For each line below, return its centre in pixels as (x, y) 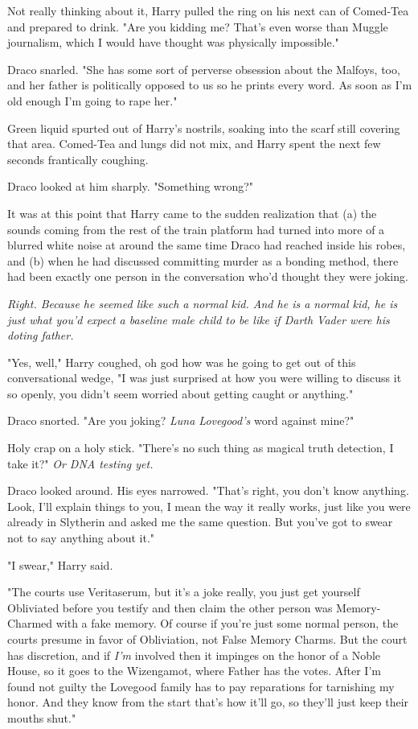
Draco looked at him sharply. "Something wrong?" (131, 186)
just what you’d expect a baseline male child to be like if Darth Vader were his (199, 319)
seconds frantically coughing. (78, 159)
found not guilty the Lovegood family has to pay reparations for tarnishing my (201, 686)
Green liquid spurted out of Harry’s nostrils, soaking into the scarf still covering (204, 128)
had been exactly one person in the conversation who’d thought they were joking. (208, 276)
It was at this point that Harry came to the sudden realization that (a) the (192, 213)
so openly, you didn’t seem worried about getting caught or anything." (180, 393)
